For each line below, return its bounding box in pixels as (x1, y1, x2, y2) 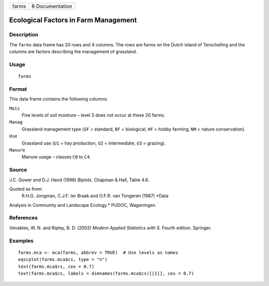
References (9, 214, 38, 221)
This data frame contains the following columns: (9, 96, 108, 102)
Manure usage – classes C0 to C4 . (21, 154, 91, 160)
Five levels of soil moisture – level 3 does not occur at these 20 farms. (21, 112, 165, 118)
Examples (9, 237, 34, 244)
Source (9, 166, 27, 173)
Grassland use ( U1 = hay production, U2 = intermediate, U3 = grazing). (21, 140, 166, 146)
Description (9, 31, 38, 38)
